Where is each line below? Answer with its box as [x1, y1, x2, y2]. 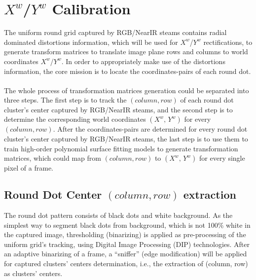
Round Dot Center [4, 187, 102, 202]
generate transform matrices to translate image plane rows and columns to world [4, 46, 248, 57]
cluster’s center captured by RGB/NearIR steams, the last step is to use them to [4, 134, 248, 144]
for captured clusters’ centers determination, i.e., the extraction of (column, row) [4, 258, 248, 269]
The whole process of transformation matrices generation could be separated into [4, 85, 249, 95]
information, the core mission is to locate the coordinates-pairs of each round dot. [4, 66, 251, 76]
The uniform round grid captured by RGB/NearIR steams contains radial [4, 27, 227, 37]
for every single [199, 153, 245, 163]
